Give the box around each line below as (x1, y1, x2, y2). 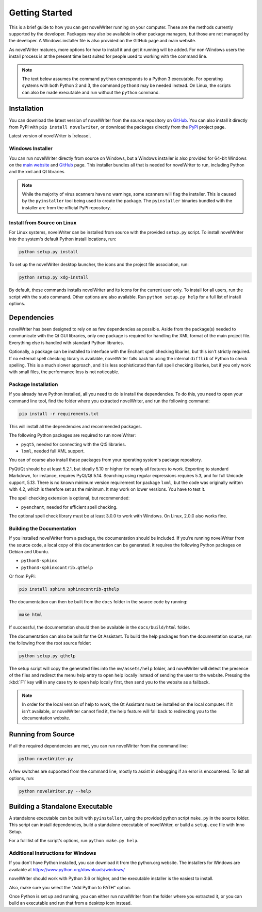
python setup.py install (19, 249, 79, 255)
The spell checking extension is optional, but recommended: (9, 495, 130, 501)
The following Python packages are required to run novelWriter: (9, 432, 136, 438)
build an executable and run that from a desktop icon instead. (9, 900, 132, 906)
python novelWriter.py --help (19, 788, 91, 794)
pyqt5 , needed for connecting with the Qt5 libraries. (21, 441, 126, 447)
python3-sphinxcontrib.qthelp (21, 564, 93, 570)
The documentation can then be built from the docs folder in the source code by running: (9, 599, 188, 605)
